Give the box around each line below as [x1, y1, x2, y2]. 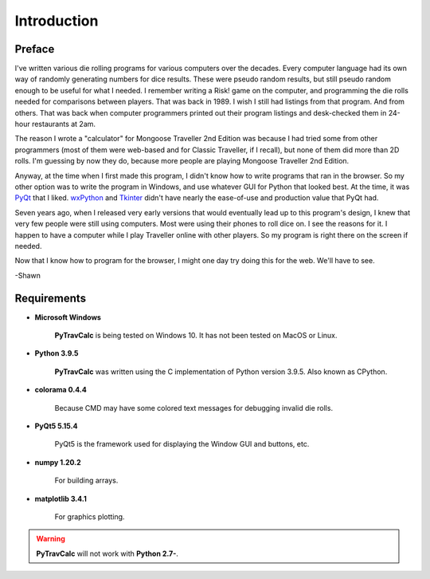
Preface [14, 42, 55, 56]
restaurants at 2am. [32, 120, 96, 129]
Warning [36, 534, 65, 544]
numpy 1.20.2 [34, 457, 81, 467]
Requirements [14, 291, 87, 305]
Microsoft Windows [34, 312, 101, 322]
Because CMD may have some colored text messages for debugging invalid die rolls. [54, 403, 334, 412]
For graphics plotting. [54, 511, 125, 522]
